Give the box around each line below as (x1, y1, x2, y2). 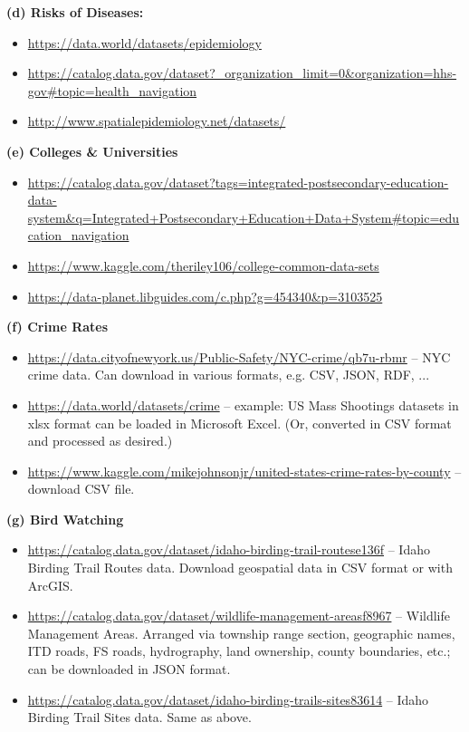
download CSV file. (27, 479, 135, 498)
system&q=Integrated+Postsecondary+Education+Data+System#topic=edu (27, 207, 460, 226)
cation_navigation (27, 226, 129, 245)
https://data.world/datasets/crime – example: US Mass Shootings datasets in (27, 395, 459, 414)
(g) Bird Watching (6, 509, 124, 528)
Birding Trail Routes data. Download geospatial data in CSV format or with (27, 558, 453, 577)
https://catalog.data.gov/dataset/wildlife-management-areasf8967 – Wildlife (27, 606, 450, 625)
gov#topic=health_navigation (27, 81, 197, 100)
